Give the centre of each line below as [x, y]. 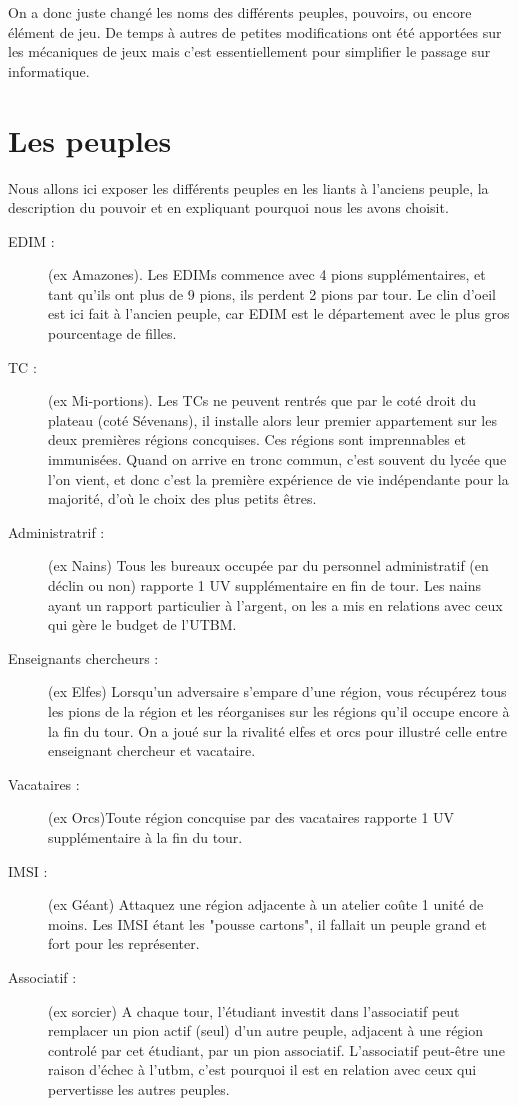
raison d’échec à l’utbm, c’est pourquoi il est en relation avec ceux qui [262, 1069]
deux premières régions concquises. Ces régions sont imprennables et [257, 439]
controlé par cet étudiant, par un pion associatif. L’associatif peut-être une [276, 1049]
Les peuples [90, 139]
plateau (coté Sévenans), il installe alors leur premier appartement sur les [272, 419]
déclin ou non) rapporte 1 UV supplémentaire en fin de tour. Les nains [265, 585]
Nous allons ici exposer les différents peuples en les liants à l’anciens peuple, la [248, 187]
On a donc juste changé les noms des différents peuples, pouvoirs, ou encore [240, 12]
